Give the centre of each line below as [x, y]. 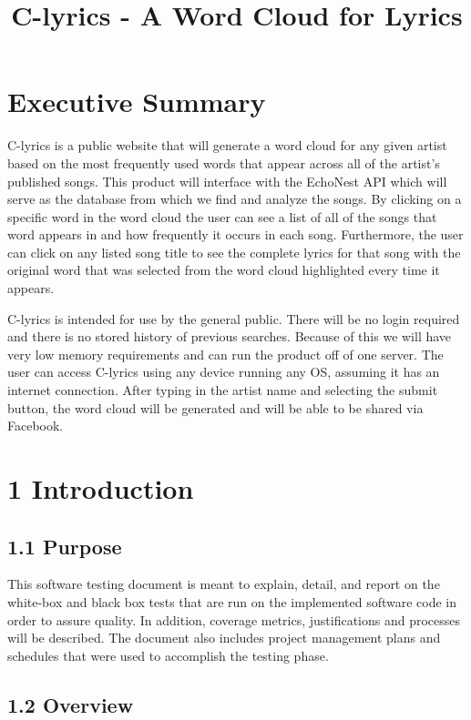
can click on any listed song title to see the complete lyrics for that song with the [234, 252]
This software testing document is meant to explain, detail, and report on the [224, 584]
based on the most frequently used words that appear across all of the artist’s [224, 162]
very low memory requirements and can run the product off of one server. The [225, 354]
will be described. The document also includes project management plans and [224, 638]
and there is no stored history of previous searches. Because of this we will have [230, 336]
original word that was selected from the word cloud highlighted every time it [224, 270]
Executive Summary [137, 101]
